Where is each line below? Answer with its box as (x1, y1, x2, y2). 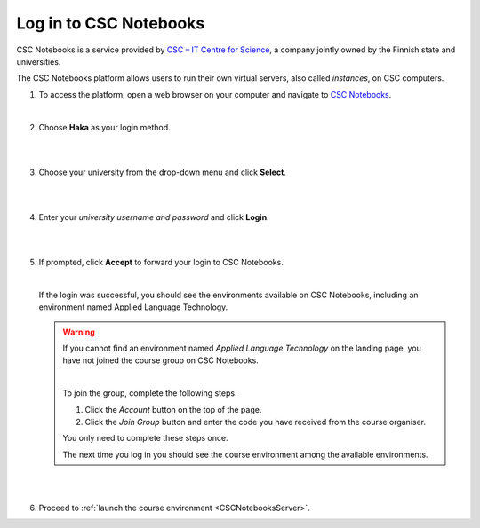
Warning (62, 327, 95, 337)
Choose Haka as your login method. (38, 122, 171, 132)
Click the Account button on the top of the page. (84, 404, 262, 414)
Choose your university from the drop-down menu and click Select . (38, 167, 286, 177)
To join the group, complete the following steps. (62, 388, 237, 398)
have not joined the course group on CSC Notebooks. (62, 355, 260, 366)
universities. (16, 56, 61, 67)
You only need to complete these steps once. (62, 433, 228, 444)
